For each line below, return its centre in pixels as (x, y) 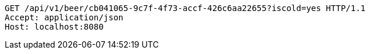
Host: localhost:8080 (54, 27)
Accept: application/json (64, 17)
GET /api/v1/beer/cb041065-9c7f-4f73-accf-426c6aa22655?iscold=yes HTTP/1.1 (185, 8)
